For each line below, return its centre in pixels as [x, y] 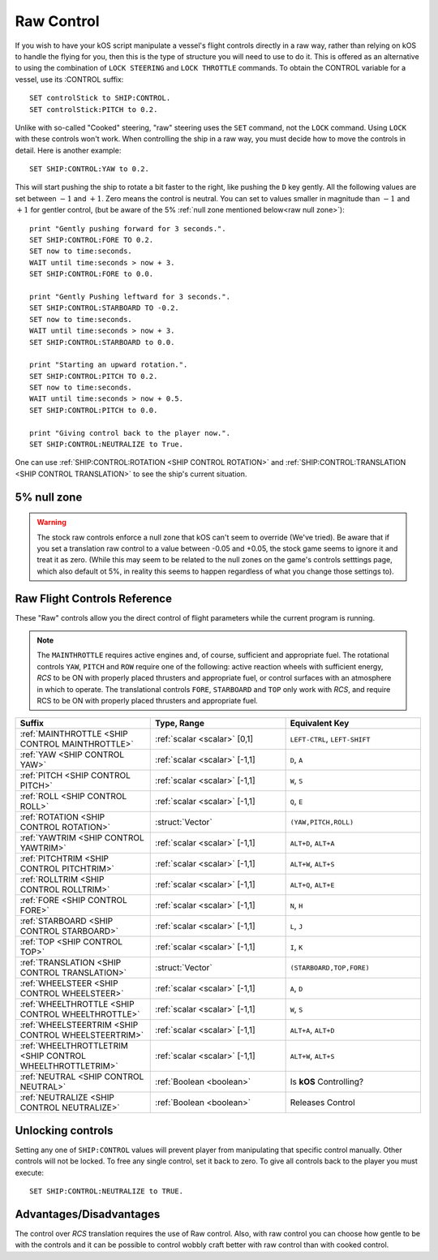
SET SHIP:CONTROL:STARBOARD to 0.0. [102, 342]
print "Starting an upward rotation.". [109, 365]
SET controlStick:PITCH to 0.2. [94, 109]
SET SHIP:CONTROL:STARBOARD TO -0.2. [105, 308]
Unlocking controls [64, 1131]
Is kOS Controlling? [327, 1082]
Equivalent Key [320, 724]
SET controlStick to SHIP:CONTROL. [100, 98]
